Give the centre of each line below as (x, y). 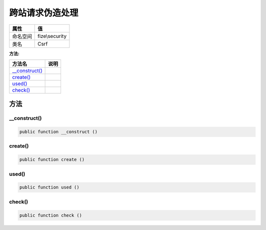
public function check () (51, 215)
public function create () (52, 160)
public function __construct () (59, 132)
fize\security (52, 36)
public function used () (50, 187)
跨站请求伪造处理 (44, 13)
